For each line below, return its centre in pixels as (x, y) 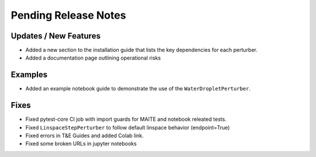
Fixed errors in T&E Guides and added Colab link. (85, 136)
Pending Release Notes (68, 15)
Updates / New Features (56, 36)
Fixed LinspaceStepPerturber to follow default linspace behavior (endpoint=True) (128, 127)
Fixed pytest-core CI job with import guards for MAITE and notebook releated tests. (126, 119)
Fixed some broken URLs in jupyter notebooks (81, 144)
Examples (29, 75)
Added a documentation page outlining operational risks (93, 58)
